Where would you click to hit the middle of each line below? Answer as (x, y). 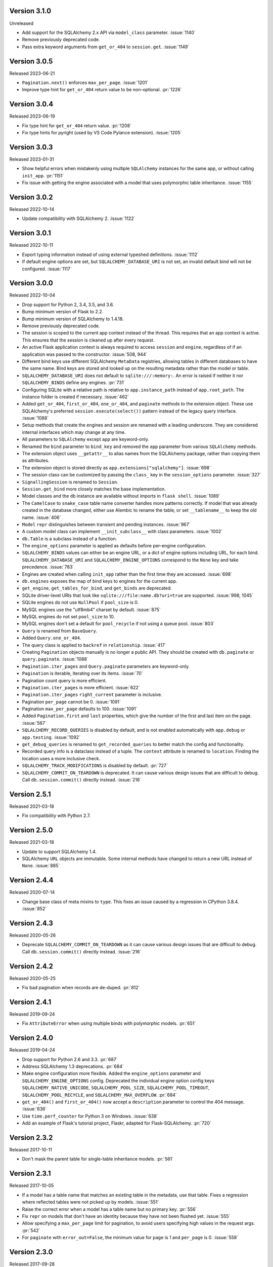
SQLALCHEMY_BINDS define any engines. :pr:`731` (74, 383)
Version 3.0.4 (31, 104)
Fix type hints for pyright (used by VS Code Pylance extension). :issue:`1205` (102, 133)
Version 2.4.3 (31, 923)
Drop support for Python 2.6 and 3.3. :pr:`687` (70, 1059)
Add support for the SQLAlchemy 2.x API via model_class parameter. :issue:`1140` (109, 32)
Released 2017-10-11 (31, 1150)
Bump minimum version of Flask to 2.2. (63, 312)
